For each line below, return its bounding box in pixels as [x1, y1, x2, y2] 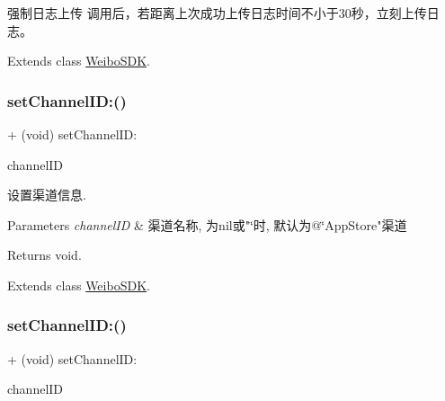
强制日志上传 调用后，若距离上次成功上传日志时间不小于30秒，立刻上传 [7, 4, 427, 22]
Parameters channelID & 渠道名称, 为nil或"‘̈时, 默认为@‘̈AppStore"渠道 [7, 215, 407, 234]
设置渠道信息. [7, 185, 86, 204]
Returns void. [7, 245, 82, 264]
